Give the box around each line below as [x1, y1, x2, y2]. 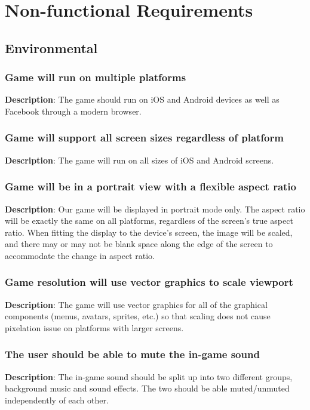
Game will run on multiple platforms [5, 70, 186, 85]
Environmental [5, 38, 98, 57]
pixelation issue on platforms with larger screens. [5, 321, 184, 334]
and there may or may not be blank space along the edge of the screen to [5, 238, 273, 250]
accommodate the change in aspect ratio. [5, 249, 155, 261]
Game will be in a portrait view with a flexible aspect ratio [5, 179, 296, 194]
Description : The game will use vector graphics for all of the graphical [5, 298, 268, 310]
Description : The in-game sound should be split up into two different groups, [5, 370, 293, 383]
